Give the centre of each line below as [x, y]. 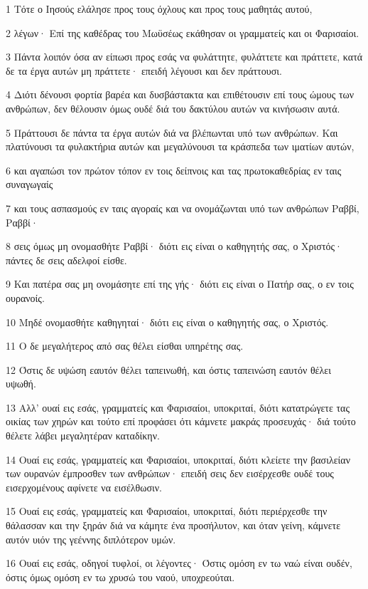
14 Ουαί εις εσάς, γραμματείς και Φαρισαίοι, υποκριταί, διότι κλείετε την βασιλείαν [178, 459]
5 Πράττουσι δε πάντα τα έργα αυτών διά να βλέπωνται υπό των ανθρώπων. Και [172, 132]
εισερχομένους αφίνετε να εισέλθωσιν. [84, 487]
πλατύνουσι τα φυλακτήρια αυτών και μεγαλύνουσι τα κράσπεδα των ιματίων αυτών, [180, 146]
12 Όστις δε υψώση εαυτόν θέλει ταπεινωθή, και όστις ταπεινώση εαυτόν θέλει [168, 369]
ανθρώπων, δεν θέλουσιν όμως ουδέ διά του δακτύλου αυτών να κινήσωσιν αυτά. [173, 108]
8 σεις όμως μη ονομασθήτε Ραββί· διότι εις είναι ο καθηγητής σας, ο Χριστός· [174, 246]
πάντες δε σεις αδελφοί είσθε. [66, 260]
